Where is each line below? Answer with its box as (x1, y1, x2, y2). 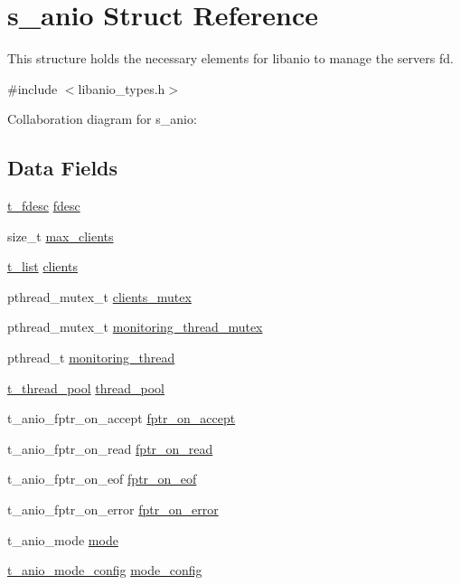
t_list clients (7, 257, 78, 276)
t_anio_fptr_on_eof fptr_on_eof (7, 469, 197, 488)
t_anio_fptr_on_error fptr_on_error (7, 500, 219, 519)
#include (7, 79, 58, 98)
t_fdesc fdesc (7, 196, 80, 215)
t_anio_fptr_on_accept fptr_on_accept (7, 409, 236, 428)
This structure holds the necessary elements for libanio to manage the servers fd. (7, 49, 454, 68)
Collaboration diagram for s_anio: (7, 109, 197, 128)
